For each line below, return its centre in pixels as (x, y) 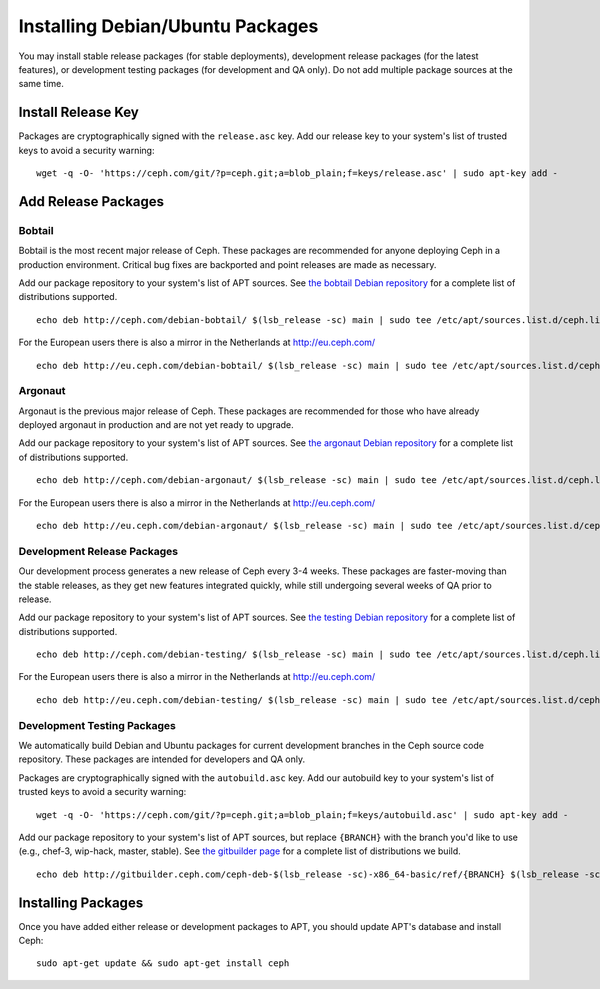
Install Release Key (79, 112)
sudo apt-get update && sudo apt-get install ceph (163, 963)
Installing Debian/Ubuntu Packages (168, 26)
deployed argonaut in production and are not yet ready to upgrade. (156, 425)
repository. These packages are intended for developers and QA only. (162, 759)
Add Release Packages (91, 201)
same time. (41, 84)
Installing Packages (81, 902)
